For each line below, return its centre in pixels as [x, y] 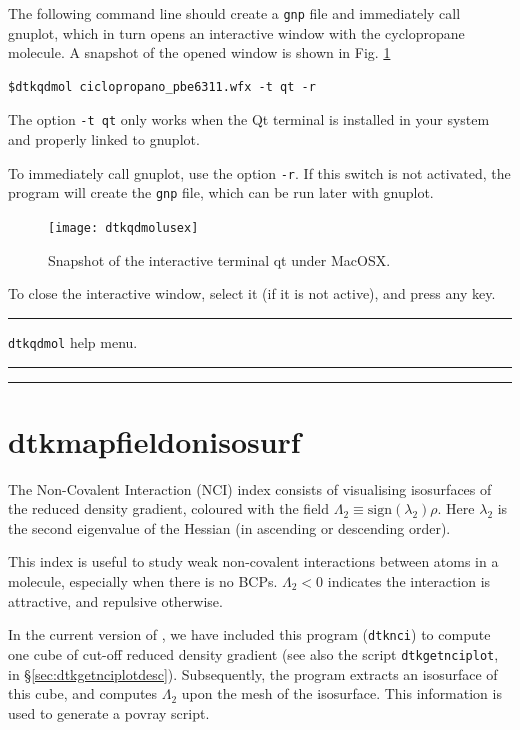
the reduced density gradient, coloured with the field [169, 508]
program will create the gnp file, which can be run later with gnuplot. [221, 192]
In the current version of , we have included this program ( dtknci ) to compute [249, 634]
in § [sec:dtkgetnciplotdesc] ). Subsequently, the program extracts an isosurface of [253, 673]
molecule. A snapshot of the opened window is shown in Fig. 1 [199, 52]
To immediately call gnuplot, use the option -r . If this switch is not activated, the [259, 172]
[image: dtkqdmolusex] [123, 228]
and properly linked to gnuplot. [104, 139]
